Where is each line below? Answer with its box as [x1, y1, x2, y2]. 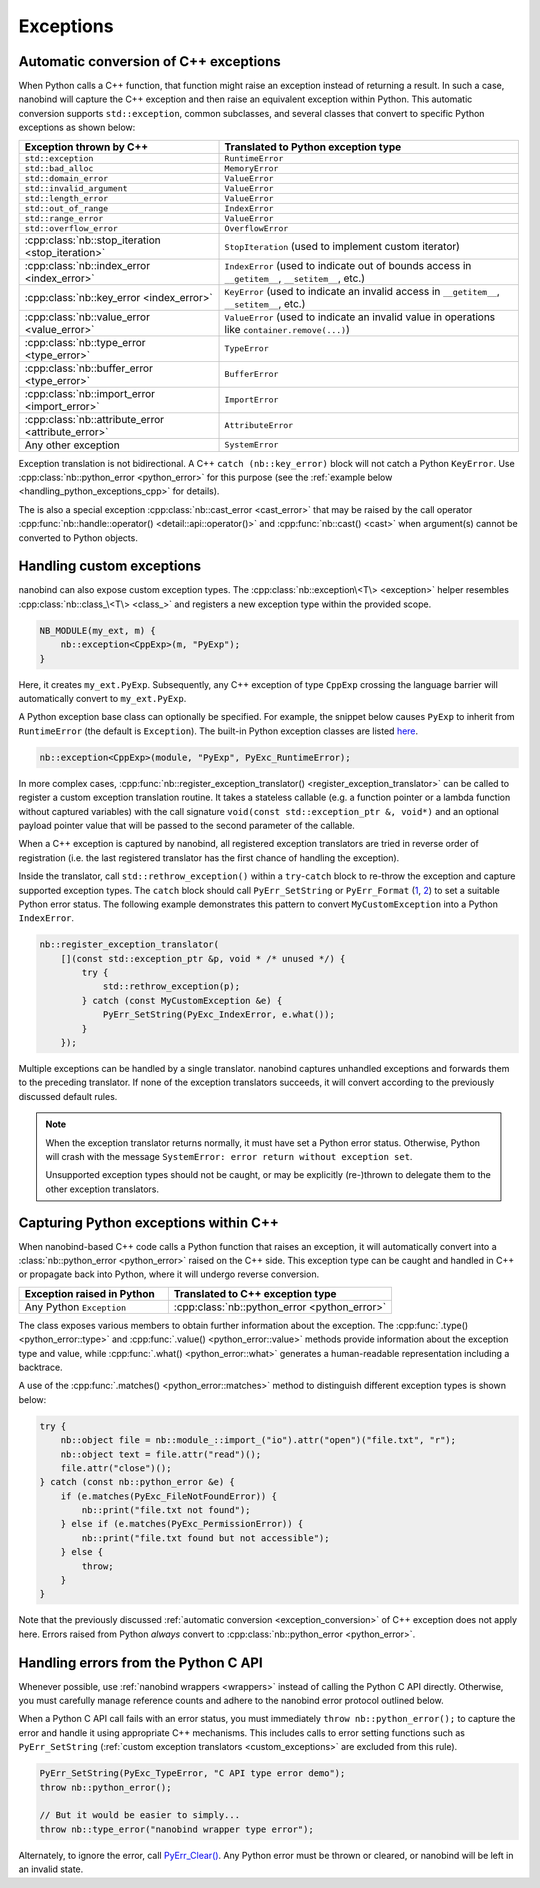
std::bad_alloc [24, 163, 94, 174]
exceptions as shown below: [18, 121, 136, 134]
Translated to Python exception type [224, 140, 402, 154]
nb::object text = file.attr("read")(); [60, 1448, 262, 1460]
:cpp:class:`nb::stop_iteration [24, 233, 162, 247]
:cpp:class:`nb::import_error [24, 386, 155, 400]
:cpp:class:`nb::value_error [24, 310, 150, 324]
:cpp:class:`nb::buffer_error [24, 361, 154, 375]
